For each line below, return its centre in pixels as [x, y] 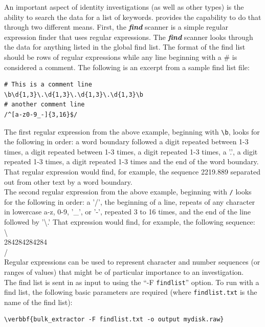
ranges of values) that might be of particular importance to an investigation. [124, 271]
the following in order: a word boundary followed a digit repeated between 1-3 [126, 141]
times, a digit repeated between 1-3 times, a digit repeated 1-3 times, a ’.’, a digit [131, 151]
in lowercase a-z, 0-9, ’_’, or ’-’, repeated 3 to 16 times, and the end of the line [128, 212]
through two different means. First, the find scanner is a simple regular [116, 27]
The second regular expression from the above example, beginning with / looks [128, 192]
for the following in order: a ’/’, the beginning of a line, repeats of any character [130, 201]
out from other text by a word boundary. [68, 181]
